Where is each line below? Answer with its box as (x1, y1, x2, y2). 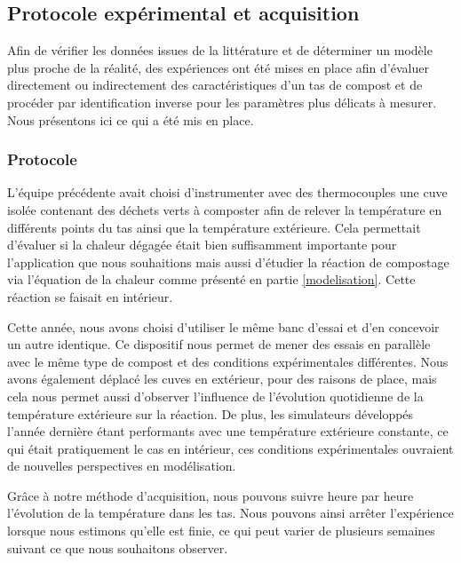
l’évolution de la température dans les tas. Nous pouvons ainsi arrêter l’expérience (7, 504, 454, 522)
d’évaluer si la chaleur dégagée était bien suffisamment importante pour (7, 235, 397, 254)
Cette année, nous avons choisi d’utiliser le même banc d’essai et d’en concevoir (7, 317, 440, 336)
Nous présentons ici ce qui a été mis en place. (7, 110, 254, 129)
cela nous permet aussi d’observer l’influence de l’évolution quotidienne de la (7, 386, 424, 405)
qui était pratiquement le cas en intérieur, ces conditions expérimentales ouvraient (7, 439, 454, 457)
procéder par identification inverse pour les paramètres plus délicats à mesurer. (7, 92, 437, 111)
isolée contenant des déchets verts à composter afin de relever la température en (7, 200, 442, 218)
